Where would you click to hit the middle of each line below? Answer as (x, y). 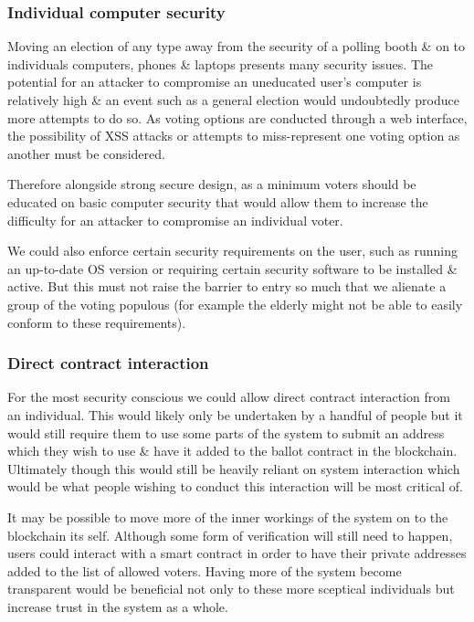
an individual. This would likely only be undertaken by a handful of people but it (235, 414)
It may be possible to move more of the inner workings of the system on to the (228, 517)
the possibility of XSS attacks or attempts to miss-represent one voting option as (234, 136)
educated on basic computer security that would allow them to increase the (218, 201)
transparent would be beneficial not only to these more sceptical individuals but (231, 589)
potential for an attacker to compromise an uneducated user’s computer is (215, 82)
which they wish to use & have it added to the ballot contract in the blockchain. (232, 451)
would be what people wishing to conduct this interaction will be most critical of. (235, 486)
